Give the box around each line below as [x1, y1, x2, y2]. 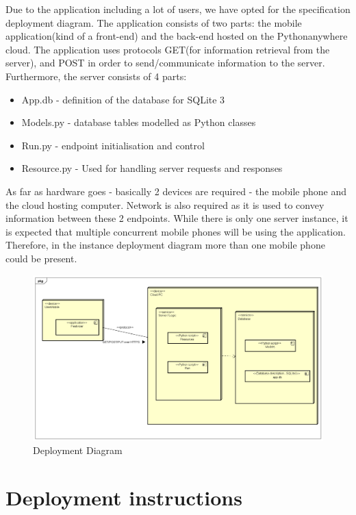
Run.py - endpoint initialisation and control [21, 138, 205, 152]
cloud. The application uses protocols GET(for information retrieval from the [5, 42, 330, 56]
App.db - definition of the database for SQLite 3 [21, 92, 225, 106]
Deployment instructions [5, 483, 242, 512]
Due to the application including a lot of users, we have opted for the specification [5, 2, 351, 16]
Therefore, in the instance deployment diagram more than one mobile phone [5, 238, 325, 252]
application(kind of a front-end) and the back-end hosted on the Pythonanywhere [5, 29, 348, 43]
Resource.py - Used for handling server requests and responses [21, 161, 283, 175]
